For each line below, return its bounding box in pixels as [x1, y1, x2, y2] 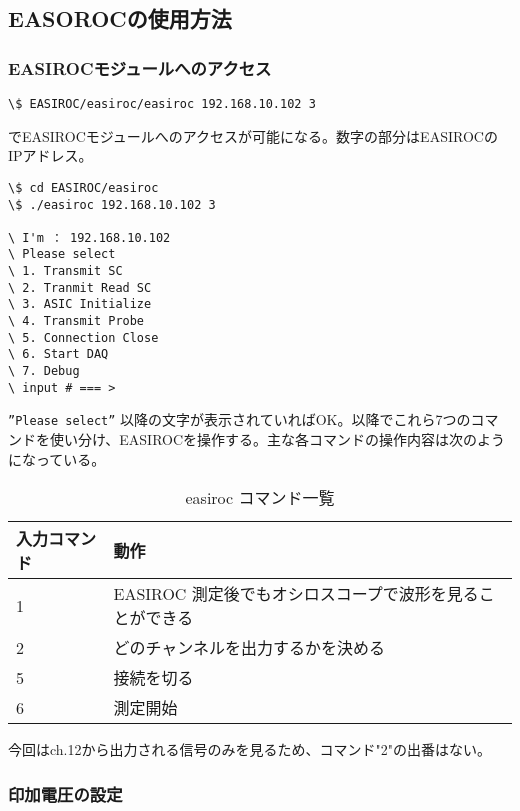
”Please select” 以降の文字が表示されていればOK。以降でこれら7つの [8, 409, 471, 430]
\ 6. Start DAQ [8, 347, 109, 362]
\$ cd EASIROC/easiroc [8, 180, 159, 195]
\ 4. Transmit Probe [8, 314, 145, 329]
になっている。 [8, 448, 106, 469]
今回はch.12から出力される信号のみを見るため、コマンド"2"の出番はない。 [8, 739, 491, 760]
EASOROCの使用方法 [8, 3, 232, 34]
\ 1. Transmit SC [8, 264, 123, 279]
